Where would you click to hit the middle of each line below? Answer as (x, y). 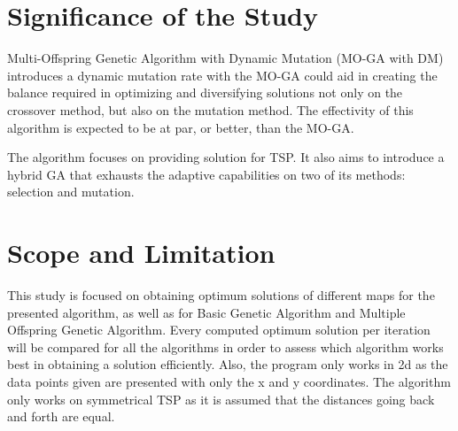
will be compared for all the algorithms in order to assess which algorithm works (225, 346)
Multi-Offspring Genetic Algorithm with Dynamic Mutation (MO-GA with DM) (225, 58)
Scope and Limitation (141, 253)
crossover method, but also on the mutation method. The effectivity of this (210, 109)
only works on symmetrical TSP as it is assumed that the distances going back (221, 399)
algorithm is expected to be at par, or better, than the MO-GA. (181, 127)
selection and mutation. (71, 192)
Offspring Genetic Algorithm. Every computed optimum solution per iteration (219, 330)
